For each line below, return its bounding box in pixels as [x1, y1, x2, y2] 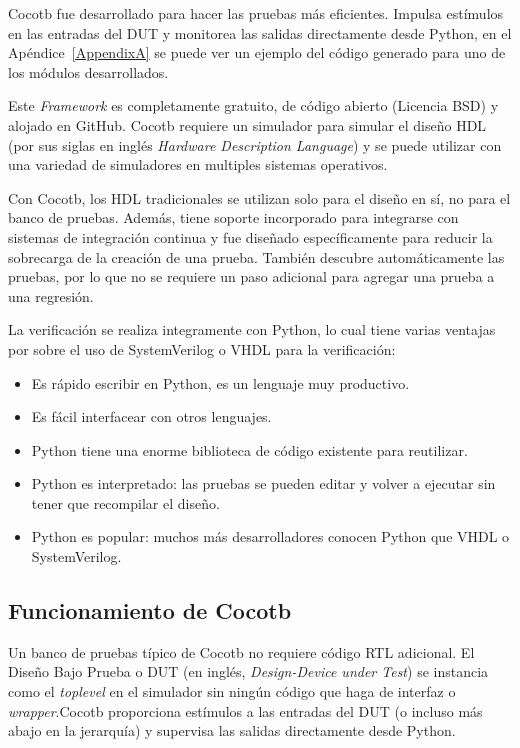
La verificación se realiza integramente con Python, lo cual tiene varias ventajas [8, 319, 496, 340]
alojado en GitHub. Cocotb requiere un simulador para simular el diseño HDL [8, 114, 487, 135]
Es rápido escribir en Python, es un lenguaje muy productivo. [31, 372, 410, 393]
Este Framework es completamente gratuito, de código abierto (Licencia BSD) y [8, 95, 499, 116]
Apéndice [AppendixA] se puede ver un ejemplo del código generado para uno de [8, 42, 506, 63]
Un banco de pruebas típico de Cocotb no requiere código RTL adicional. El [8, 641, 475, 662]
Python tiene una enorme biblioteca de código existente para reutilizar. [31, 439, 468, 460]
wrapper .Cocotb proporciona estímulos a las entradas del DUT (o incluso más [8, 700, 483, 721]
